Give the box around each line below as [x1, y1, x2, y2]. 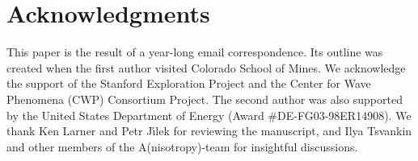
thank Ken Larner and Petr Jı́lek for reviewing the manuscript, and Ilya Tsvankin [6, 122, 412, 139]
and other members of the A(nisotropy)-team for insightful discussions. [6, 138, 358, 155]
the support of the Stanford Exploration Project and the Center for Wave [6, 75, 371, 92]
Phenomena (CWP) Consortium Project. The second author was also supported [6, 90, 403, 107]
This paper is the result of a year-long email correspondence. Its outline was [6, 43, 383, 60]
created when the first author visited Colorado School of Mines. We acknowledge [6, 59, 406, 76]
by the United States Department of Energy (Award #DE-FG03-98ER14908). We [6, 106, 412, 123]
